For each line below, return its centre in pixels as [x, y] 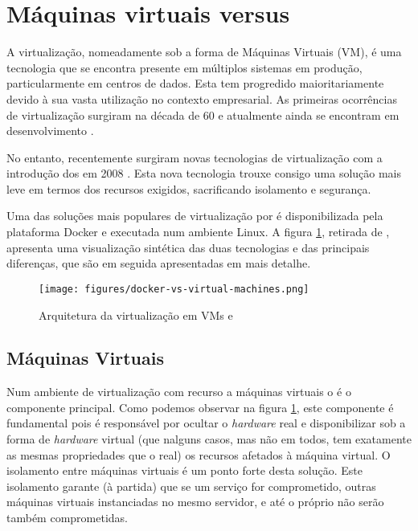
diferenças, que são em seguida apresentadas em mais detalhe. [159, 263]
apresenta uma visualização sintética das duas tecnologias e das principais [188, 247]
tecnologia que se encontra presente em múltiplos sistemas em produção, [184, 67]
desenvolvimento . [50, 131]
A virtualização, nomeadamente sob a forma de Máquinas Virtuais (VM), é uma [204, 52]
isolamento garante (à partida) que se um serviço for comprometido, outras [191, 486]
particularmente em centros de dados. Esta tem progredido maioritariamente [195, 83]
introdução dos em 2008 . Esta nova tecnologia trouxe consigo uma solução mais [204, 173]
